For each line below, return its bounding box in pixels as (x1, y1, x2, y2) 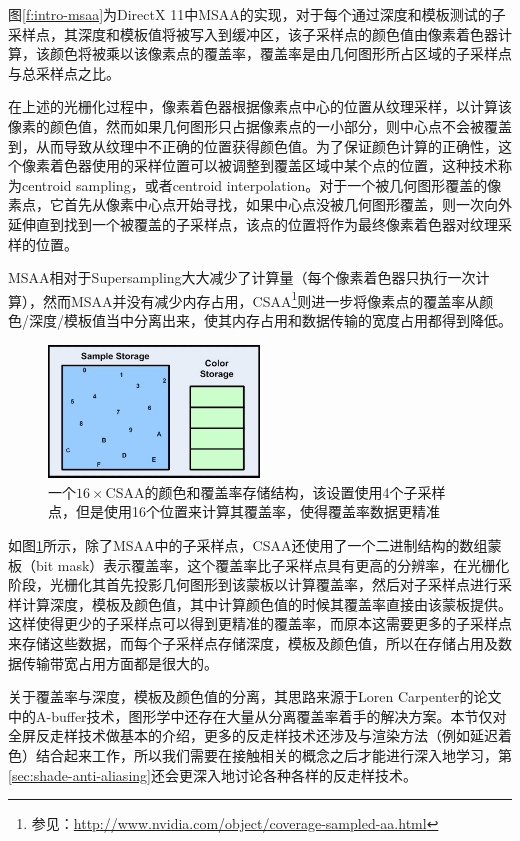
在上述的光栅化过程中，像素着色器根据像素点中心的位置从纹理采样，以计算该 (8, 96, 512, 117)
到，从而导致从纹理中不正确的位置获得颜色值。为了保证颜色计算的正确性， (8, 135, 498, 156)
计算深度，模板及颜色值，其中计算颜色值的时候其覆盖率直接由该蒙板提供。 (21, 593, 512, 614)
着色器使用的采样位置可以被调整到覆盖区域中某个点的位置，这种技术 (49, 155, 498, 176)
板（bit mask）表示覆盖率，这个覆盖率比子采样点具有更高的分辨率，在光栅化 (8, 554, 510, 575)
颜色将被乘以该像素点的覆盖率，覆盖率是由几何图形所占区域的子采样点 (49, 43, 512, 64)
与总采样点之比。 (8, 62, 120, 83)
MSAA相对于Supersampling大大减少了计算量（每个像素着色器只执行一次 (8, 267, 476, 288)
